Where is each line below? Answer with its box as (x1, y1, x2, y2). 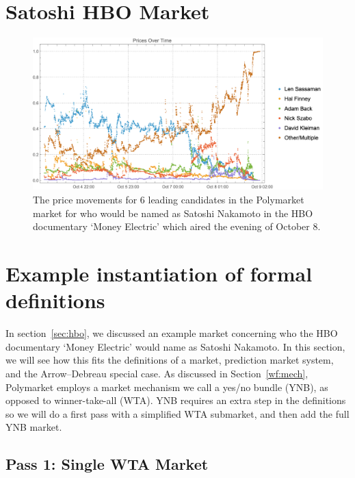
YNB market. (5, 420, 62, 434)
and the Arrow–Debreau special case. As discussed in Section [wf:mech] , (5, 366, 308, 380)
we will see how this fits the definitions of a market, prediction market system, (5, 353, 334, 367)
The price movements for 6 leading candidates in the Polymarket (33, 192, 304, 207)
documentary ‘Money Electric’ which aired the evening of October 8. (33, 219, 321, 234)
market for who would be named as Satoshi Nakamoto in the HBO (33, 205, 313, 220)
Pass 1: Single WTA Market (5, 453, 209, 475)
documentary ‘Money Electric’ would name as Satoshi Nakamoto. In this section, (5, 339, 345, 353)
